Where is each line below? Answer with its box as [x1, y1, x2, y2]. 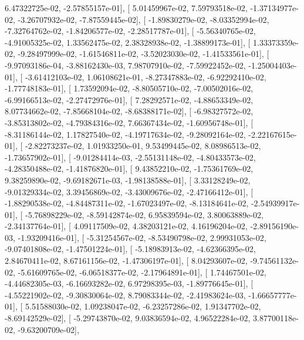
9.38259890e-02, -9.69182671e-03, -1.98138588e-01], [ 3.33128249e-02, [5, 174, 251, 186]
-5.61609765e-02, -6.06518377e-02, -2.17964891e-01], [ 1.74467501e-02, [18, 266, 266, 278]
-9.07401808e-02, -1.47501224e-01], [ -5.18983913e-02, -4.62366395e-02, [5, 243, 256, 255]
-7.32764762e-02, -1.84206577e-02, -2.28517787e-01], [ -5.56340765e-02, [5, 25, 256, 37]
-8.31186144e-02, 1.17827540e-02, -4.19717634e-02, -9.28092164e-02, [5, 128, 246, 140]
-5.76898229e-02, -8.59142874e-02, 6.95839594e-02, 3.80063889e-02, [25, 208, 264, 220]
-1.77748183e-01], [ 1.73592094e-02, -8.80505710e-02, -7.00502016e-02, [5, 82, 254, 94]
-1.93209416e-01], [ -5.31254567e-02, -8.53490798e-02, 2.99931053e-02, [18, 231, 266, 243]
